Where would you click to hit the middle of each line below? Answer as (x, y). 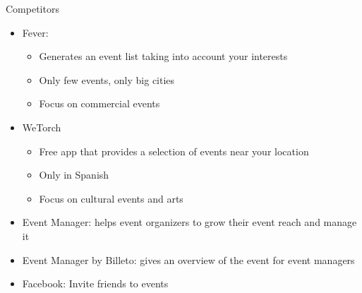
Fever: (35, 32)
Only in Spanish (74, 175)
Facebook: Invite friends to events (95, 283)
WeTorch (42, 127)
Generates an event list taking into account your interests (163, 56)
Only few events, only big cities (107, 79)
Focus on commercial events (99, 103)
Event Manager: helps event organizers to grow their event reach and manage (189, 222)
